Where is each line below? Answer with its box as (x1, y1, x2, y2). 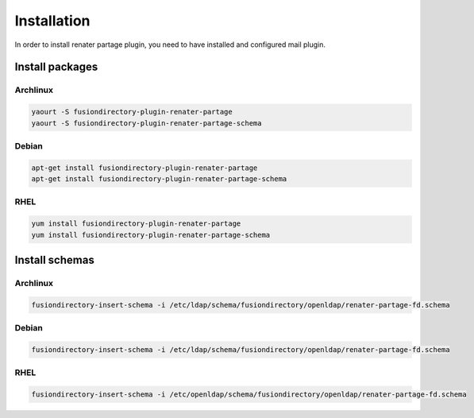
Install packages (14, 60, 98, 74)
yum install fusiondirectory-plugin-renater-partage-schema (31, 230, 271, 239)
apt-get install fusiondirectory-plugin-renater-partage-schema (31, 175, 287, 184)
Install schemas (14, 253, 94, 266)
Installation (14, 12, 91, 29)
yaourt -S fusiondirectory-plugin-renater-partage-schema (31, 118, 262, 127)
